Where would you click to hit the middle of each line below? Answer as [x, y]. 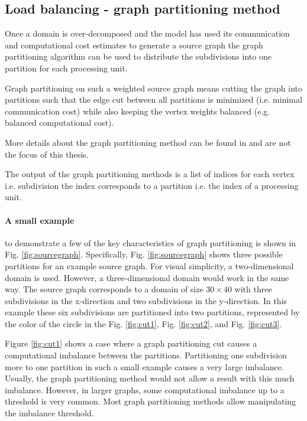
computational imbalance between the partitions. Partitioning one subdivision [146, 355]
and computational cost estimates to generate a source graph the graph [134, 45]
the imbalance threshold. [49, 413]
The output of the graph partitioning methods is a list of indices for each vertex [150, 174]
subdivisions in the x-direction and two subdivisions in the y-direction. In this [146, 300]
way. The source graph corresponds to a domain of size [104, 289]
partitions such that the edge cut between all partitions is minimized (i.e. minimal [153, 99]
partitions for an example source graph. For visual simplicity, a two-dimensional [149, 265]
